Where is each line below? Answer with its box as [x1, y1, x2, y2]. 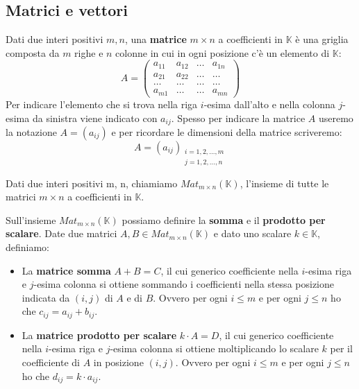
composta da [6, 45, 60, 60]
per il [330, 341, 353, 356]
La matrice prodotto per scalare [22, 327, 177, 342]
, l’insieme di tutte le [240, 175, 329, 190]
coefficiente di [22, 355, 80, 370]
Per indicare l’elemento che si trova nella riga [6, 96, 198, 111]
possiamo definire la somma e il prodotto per [122, 212, 326, 227]
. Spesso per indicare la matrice [171, 110, 306, 125]
